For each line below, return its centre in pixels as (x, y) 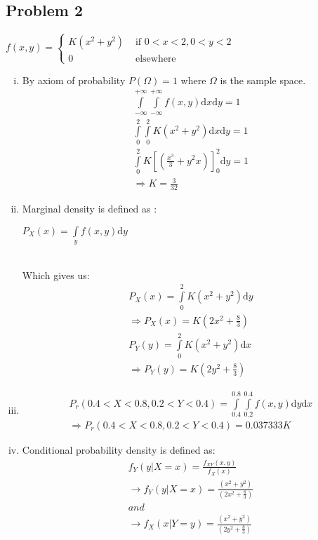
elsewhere (155, 59)
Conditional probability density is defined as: (119, 450)
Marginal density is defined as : (90, 209)
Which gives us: (56, 275)
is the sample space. (263, 80)
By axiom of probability (74, 80)
